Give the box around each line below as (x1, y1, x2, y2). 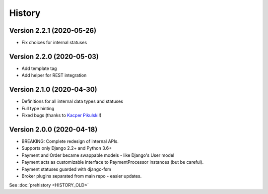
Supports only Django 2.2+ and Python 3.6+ (21, 145, 112, 151)
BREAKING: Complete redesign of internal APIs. (21, 138, 119, 144)
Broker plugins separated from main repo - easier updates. (21, 173, 142, 179)
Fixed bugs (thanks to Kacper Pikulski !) (21, 112, 102, 119)
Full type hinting (21, 105, 55, 111)
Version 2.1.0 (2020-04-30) (9, 85, 97, 94)
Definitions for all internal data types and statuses (21, 98, 124, 104)
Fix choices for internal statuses (21, 40, 87, 46)
